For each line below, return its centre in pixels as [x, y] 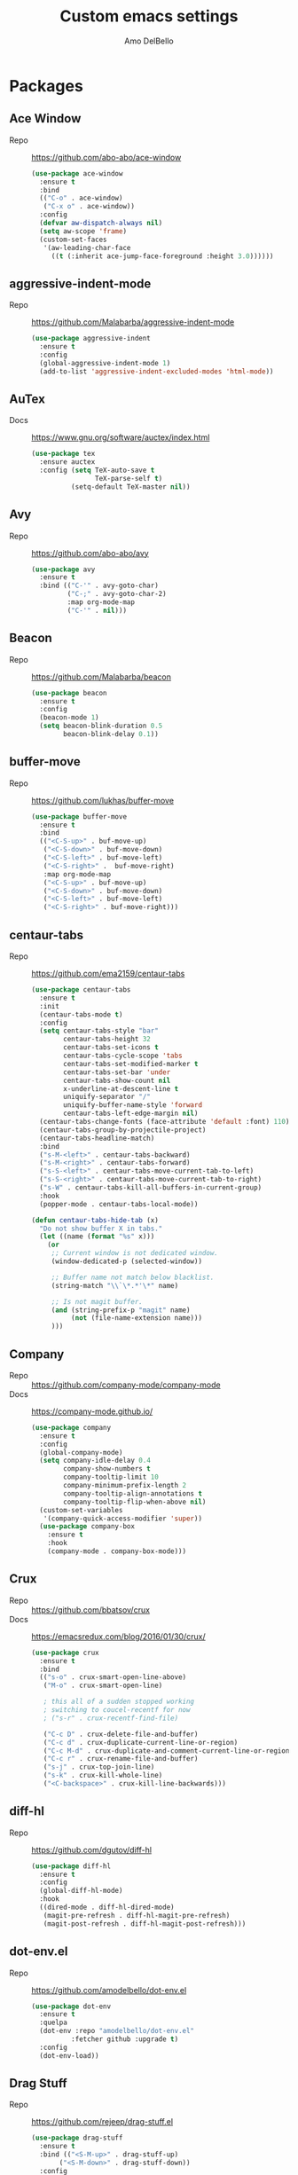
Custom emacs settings [149, 16]
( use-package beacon [70, 693]
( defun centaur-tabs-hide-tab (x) [95, 1220]
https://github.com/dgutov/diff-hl [92, 1849]
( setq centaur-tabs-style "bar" [99, 1031]
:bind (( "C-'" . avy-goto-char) [99, 586]
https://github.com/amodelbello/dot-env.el [109, 1990]
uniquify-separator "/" [107, 1097]
